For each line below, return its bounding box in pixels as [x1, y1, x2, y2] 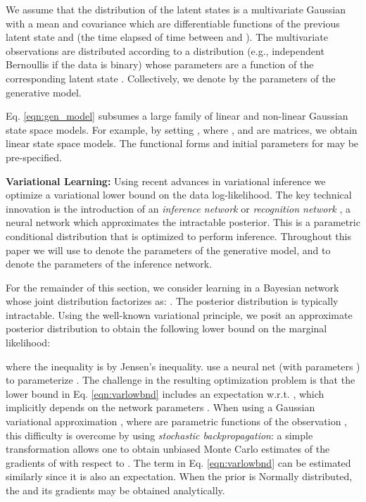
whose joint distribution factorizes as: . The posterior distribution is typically [6, 294, 339, 308]
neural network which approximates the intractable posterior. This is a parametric [6, 215, 360, 230]
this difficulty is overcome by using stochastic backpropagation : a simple [6, 427, 313, 442]
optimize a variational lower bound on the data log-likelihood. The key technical [6, 187, 352, 202]
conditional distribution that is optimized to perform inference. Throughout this [6, 228, 351, 243]
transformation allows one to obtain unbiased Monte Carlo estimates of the [6, 441, 330, 456]
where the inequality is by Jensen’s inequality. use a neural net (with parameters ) [6, 358, 360, 373]
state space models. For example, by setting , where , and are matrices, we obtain [6, 122, 358, 137]
